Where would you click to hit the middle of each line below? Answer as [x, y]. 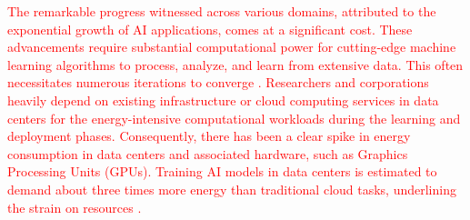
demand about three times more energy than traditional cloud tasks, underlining [232, 189]
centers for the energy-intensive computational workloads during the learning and [234, 118]
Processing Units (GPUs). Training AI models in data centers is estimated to [222, 171]
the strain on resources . [75, 207]
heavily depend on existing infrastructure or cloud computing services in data [223, 100]
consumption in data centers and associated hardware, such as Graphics [208, 153]
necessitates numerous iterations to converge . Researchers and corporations [218, 82]
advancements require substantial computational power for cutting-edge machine [232, 47]
